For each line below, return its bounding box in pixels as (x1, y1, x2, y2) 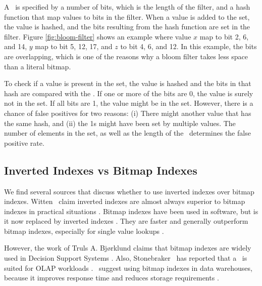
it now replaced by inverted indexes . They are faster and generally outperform (4, 216, 248, 226)
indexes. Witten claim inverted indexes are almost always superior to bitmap (4, 196, 245, 207)
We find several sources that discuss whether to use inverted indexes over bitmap (4, 186, 254, 196)
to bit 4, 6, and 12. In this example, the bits (120, 41, 257, 52)
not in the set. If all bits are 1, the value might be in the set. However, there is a (4, 98, 253, 108)
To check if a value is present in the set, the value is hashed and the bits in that (4, 78, 251, 89)
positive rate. (4, 137, 44, 148)
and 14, (4, 41, 27, 52)
